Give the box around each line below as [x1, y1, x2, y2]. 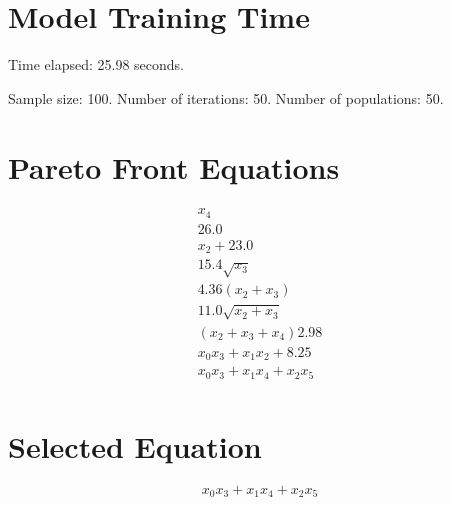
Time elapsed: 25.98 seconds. [8, 54, 184, 75]
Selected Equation [8, 426, 262, 467]
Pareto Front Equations [8, 146, 340, 187]
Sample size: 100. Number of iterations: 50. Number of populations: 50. [8, 87, 444, 108]
